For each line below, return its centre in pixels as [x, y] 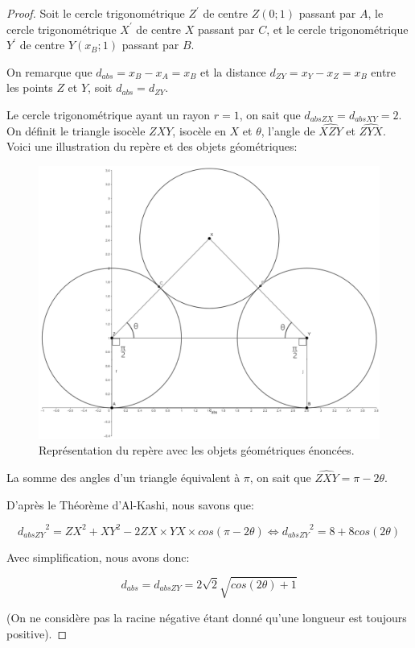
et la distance [233, 71]
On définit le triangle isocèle [76, 130]
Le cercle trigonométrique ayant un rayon [109, 114]
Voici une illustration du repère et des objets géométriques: [152, 146]
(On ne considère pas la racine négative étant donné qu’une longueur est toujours [207, 617]
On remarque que [49, 71]
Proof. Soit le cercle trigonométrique [96, 13]
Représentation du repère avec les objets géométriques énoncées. [197, 450]
